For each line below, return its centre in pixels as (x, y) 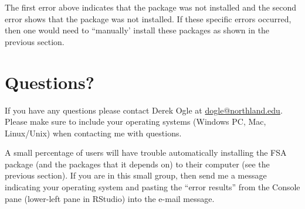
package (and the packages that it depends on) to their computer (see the (137, 164)
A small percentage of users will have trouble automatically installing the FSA (146, 153)
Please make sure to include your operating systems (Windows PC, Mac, (135, 121)
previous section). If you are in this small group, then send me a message (136, 175)
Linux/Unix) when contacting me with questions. (93, 133)
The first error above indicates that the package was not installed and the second (151, 7)
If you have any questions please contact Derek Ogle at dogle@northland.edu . (144, 110)
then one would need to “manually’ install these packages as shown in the (137, 30)
